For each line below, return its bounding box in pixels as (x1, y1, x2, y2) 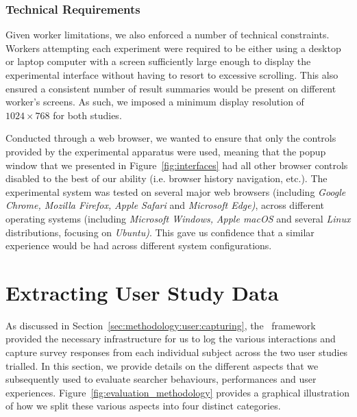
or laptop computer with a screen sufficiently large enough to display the (5, 54, 311, 68)
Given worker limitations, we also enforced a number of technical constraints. (5, 27, 330, 42)
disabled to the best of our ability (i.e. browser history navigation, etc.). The (5, 171, 328, 186)
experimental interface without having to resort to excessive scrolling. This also (5, 68, 338, 81)
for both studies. (53, 108, 122, 122)
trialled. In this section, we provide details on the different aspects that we (5, 358, 319, 372)
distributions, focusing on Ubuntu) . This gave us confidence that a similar (5, 225, 315, 239)
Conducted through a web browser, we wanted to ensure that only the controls (5, 131, 336, 145)
